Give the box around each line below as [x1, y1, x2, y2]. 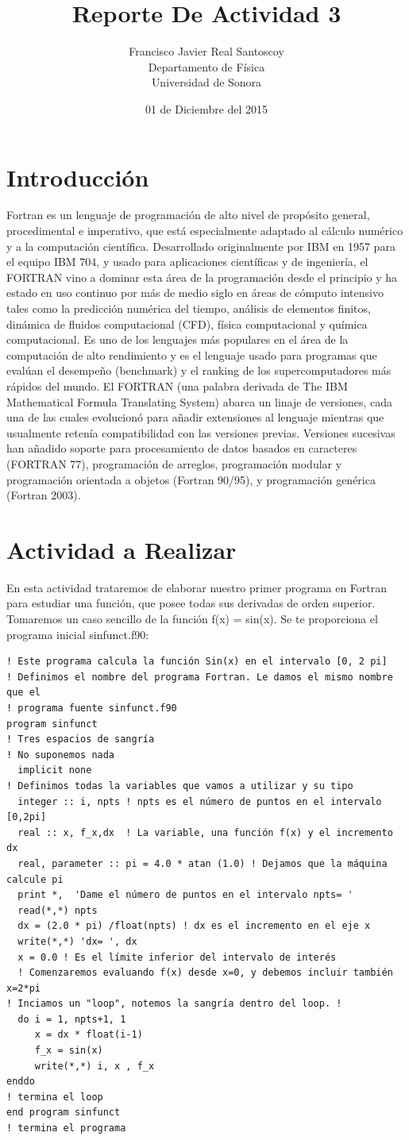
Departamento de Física [148, 58, 265, 75]
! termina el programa [6, 1123, 126, 1134]
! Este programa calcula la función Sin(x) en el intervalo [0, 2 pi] [6, 656, 388, 668]
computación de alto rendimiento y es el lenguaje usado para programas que [6, 346, 377, 363]
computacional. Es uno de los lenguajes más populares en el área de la [6, 331, 349, 348]
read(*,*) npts [17, 904, 98, 916]
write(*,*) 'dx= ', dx [17, 935, 137, 947]
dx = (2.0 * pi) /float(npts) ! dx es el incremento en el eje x [17, 920, 371, 932]
